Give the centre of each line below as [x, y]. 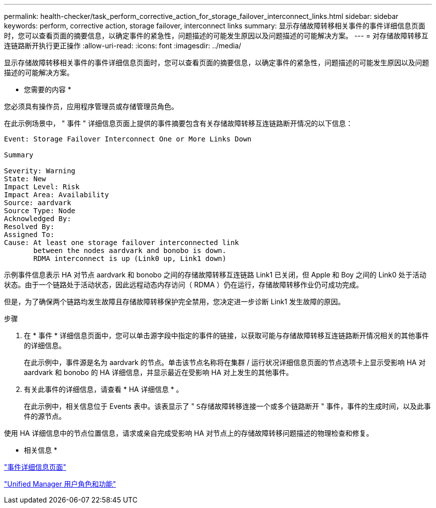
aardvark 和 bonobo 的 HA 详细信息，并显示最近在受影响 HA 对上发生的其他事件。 [159, 372]
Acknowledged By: [38, 219]
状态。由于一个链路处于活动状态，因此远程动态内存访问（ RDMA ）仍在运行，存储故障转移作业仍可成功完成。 [184, 285]
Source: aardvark [38, 203]
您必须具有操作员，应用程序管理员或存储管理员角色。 [91, 106]
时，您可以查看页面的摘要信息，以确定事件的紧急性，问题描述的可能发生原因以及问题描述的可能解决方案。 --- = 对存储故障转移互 [216, 36]
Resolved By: [29, 227]
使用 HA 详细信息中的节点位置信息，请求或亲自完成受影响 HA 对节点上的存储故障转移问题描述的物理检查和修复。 [189, 433]
